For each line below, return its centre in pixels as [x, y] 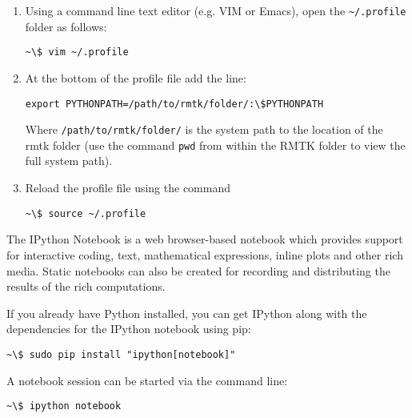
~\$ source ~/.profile [86, 213]
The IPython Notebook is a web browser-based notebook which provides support [205, 239]
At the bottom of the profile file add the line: [136, 77]
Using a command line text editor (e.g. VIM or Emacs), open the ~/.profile [216, 10]
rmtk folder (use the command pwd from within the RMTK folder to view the [215, 145]
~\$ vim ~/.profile [77, 52]
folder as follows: [66, 26]
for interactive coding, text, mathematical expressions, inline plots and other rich [205, 254]
